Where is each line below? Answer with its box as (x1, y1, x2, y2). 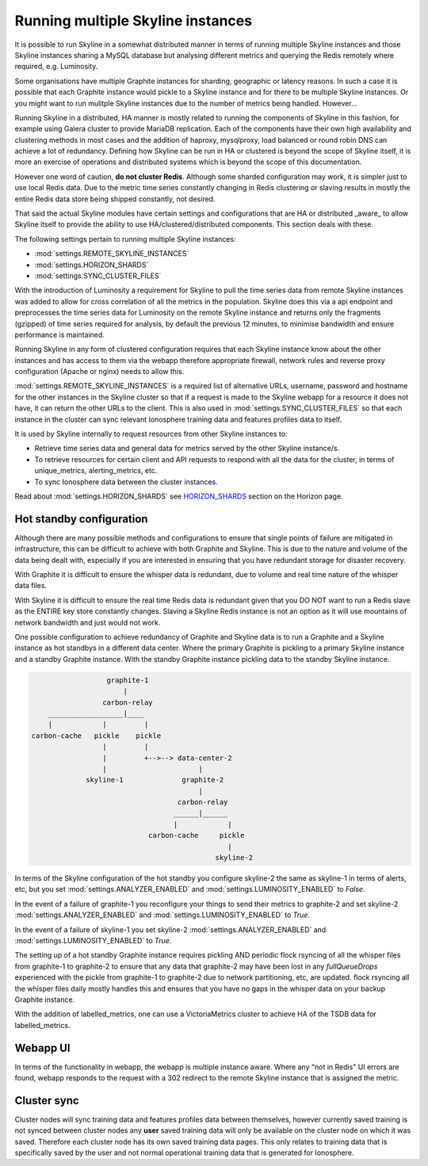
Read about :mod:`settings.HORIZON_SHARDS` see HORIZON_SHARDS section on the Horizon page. (14, 491, 344, 501)
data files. (14, 581, 48, 591)
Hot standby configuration (14, 512, 148, 526)
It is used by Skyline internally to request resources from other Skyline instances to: (14, 429, 289, 439)
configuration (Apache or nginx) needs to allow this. (14, 367, 185, 377)
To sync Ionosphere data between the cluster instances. (34, 476, 218, 487)
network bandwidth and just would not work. (14, 617, 161, 627)
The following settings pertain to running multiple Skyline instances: (14, 234, 237, 243)
